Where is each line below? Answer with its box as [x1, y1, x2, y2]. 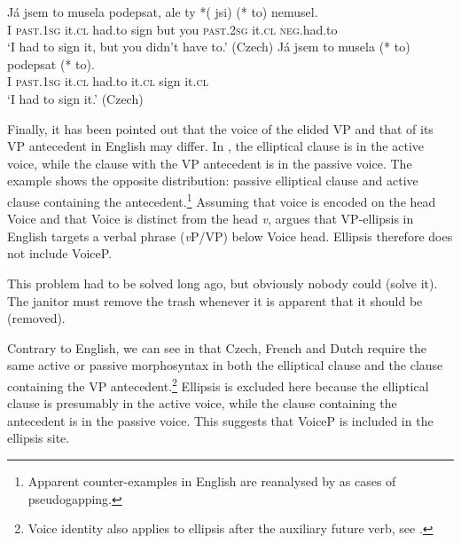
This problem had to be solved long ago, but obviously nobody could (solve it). [7, 273, 438, 292]
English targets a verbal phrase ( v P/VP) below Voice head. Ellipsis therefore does [7, 226, 453, 245]
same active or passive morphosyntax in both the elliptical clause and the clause [7, 356, 443, 374]
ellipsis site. [7, 429, 70, 447]
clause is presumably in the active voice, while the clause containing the [7, 394, 397, 413]
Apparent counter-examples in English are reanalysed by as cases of [27, 471, 396, 490]
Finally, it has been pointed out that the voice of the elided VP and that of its [7, 119, 434, 138]
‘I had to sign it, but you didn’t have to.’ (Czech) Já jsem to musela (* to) [7, 37, 410, 56]
